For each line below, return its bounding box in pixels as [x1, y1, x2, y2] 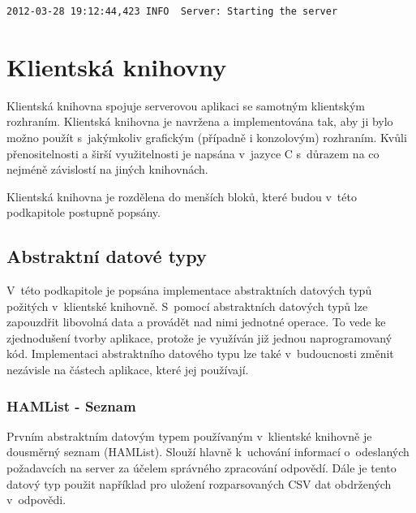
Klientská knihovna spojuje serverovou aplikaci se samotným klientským [6, 97, 365, 114]
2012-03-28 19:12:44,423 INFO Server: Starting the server [6, 6, 338, 17]
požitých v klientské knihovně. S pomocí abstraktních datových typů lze [6, 297, 368, 314]
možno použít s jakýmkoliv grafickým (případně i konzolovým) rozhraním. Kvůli [6, 128, 407, 145]
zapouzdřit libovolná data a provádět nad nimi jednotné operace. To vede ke [6, 313, 386, 330]
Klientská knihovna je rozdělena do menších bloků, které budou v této [6, 188, 357, 205]
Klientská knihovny [6, 50, 227, 83]
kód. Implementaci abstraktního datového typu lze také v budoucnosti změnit [6, 345, 394, 362]
